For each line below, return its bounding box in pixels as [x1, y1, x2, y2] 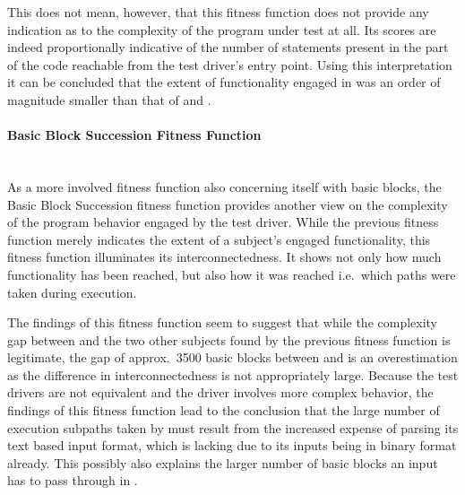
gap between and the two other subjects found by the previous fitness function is [7, 330, 451, 349]
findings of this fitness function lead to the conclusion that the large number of [7, 401, 440, 420]
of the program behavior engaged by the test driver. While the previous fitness [7, 213, 439, 231]
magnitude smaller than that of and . [7, 90, 211, 109]
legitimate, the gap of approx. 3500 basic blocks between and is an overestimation [7, 348, 458, 367]
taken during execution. [7, 282, 137, 301]
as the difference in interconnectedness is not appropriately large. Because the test [7, 365, 459, 384]
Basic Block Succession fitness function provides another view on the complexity [7, 195, 448, 213]
